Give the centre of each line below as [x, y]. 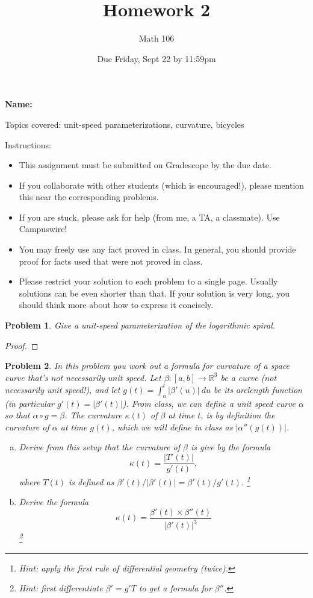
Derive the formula [54, 502]
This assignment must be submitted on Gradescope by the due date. [145, 165]
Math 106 [156, 38]
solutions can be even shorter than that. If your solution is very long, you [154, 293]
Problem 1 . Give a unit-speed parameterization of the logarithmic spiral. [140, 325]
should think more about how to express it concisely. [116, 305]
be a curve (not [249, 377]
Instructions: [28, 144]
